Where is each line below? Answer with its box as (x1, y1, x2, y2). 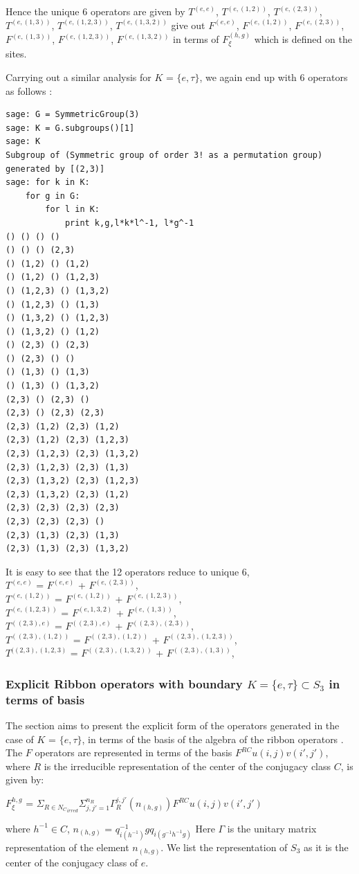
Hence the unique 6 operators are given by (6, 4, 185, 18)
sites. (6, 46, 27, 61)
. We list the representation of (160, 840, 288, 855)
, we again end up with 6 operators (199, 70, 348, 84)
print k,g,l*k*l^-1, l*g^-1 (64, 217, 194, 228)
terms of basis (6, 690, 85, 708)
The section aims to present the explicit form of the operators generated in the (6, 718, 340, 733)
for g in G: (25, 190, 80, 201)
